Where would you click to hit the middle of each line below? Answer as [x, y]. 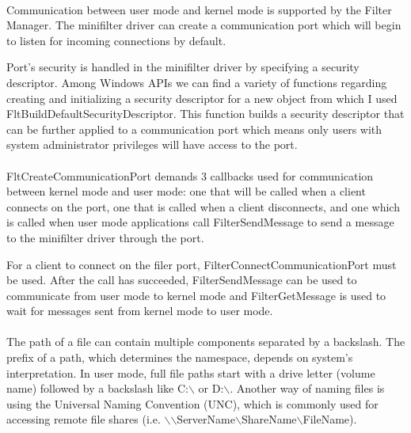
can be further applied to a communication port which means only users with [194, 129]
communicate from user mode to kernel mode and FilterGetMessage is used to [196, 295]
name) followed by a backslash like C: [97, 388]
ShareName [269, 419]
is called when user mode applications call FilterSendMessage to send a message [200, 222]
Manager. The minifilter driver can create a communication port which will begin [204, 25]
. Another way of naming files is [307, 388]
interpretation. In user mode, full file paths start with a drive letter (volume [191, 372]
